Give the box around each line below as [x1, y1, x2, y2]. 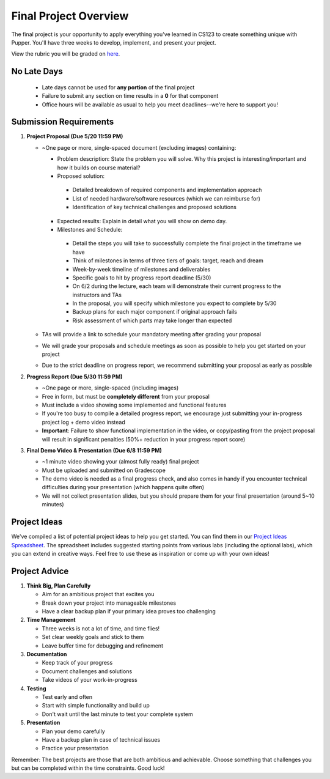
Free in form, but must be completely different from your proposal [42, 393, 210, 400]
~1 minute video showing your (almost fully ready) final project [42, 458, 199, 465]
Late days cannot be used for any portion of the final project [42, 83, 195, 91]
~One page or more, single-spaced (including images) [42, 384, 179, 391]
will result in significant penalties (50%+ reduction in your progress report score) [42, 435, 246, 443]
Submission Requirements [11, 117, 114, 127]
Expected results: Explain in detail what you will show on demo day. [57, 217, 227, 224]
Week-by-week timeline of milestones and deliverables [72, 265, 211, 273]
